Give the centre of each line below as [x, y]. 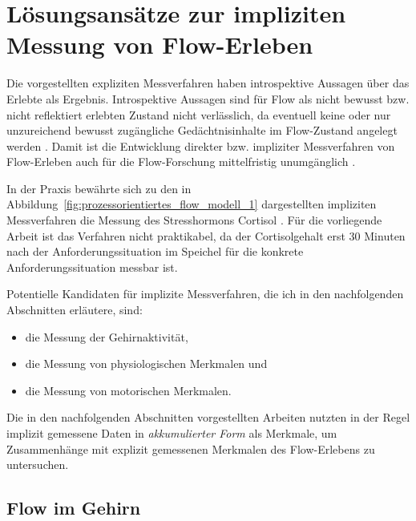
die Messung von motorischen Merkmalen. [128, 390]
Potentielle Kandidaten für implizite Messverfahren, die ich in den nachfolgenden [205, 294]
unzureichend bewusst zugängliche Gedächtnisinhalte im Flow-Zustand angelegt [202, 130]
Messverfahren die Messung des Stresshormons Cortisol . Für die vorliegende [194, 220]
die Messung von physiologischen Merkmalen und [146, 363]
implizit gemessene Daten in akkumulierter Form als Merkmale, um [172, 433]
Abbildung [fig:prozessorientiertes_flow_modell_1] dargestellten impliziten [192, 204]
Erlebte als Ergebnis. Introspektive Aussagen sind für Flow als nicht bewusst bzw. [208, 98]
